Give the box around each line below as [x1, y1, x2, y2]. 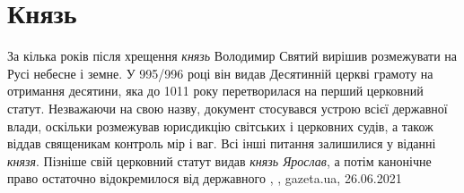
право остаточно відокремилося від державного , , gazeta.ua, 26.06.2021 [7, 169, 402, 188]
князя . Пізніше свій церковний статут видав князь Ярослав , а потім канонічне [7, 151, 432, 170]
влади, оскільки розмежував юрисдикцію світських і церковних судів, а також [7, 116, 433, 135]
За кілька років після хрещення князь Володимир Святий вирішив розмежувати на [7, 46, 458, 65]
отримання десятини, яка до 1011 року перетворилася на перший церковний [7, 81, 424, 100]
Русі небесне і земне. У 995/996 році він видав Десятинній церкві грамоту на [7, 63, 433, 82]
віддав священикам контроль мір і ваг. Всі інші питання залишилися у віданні [7, 134, 436, 153]
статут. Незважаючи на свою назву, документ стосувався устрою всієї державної [7, 98, 448, 117]
